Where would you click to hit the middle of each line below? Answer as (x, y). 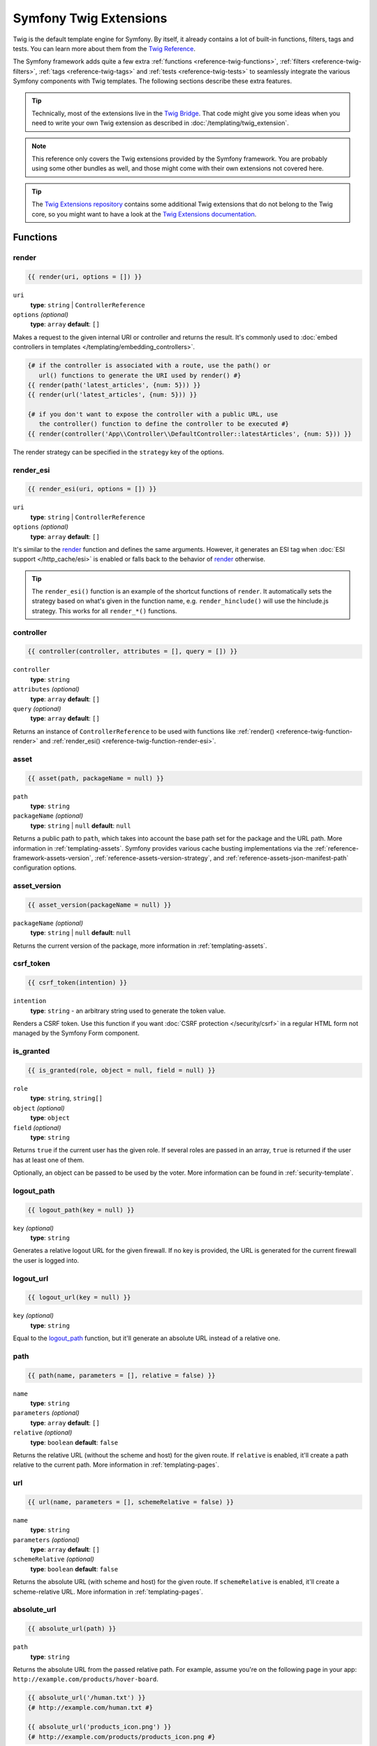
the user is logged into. (46, 1260)
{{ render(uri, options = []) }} (85, 277)
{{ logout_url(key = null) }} (79, 1298)
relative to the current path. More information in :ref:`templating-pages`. (116, 1465)
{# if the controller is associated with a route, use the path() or (149, 366)
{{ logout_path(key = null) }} (81, 1210)
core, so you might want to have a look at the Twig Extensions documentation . (144, 214)
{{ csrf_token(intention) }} (77, 983)
